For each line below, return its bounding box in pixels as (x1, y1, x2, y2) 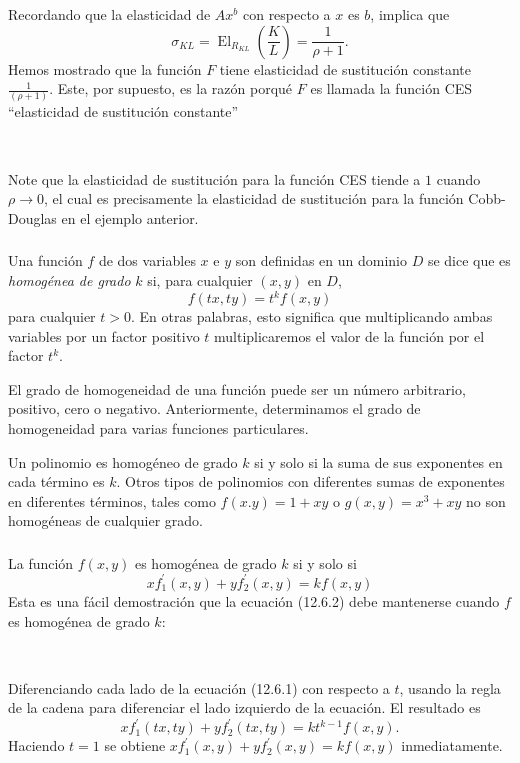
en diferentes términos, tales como (8, 490, 216, 511)
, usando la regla (399, 677, 501, 698)
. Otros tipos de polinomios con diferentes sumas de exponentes (116, 471, 505, 492)
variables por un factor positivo (8, 325, 200, 346)
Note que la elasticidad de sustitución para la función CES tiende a (8, 168, 421, 189)
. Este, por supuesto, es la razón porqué (49, 78, 293, 99)
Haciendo (8, 735, 65, 756)
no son (466, 490, 506, 511)
